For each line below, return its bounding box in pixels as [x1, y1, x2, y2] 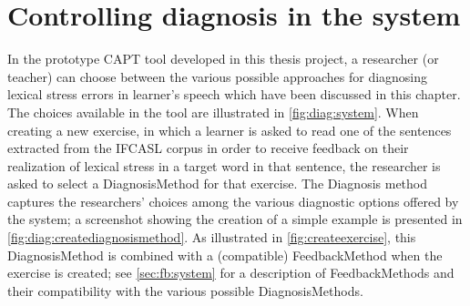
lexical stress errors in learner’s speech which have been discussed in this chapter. [7, 85, 461, 104]
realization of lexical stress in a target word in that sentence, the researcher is [7, 156, 441, 175]
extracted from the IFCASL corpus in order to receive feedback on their [7, 138, 409, 158]
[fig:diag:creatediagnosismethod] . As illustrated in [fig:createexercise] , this [7, 228, 416, 247]
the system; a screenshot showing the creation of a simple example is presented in [7, 209, 463, 229]
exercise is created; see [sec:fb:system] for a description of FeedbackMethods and [7, 263, 455, 282]
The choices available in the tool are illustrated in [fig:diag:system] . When [7, 102, 419, 121]
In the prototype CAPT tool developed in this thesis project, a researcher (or [7, 49, 439, 68]
